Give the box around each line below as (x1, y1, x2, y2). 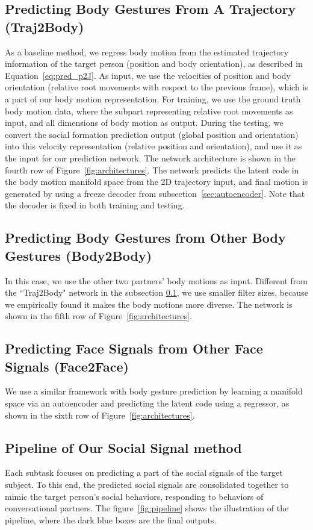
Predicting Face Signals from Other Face (5, 339, 263, 358)
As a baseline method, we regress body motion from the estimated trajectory (5, 45, 289, 58)
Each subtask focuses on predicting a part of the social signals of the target (5, 466, 283, 479)
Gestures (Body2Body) (5, 246, 152, 264)
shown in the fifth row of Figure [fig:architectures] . (5, 310, 192, 322)
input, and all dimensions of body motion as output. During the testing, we (5, 116, 284, 129)
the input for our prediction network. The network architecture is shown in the (5, 151, 296, 164)
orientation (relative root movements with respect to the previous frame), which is (5, 81, 308, 93)
